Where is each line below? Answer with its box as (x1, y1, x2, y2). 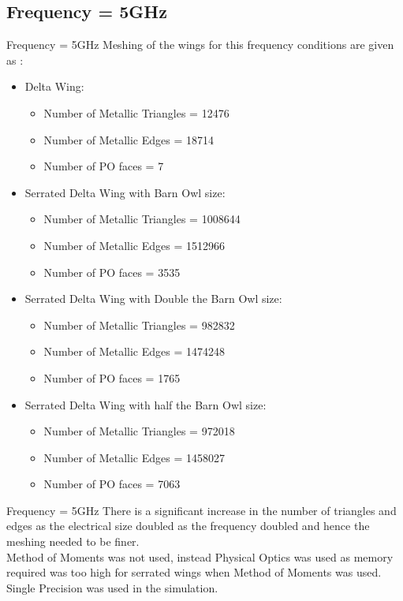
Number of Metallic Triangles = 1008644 (43, 211, 241, 227)
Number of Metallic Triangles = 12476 (43, 104, 229, 121)
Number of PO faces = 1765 (43, 369, 181, 386)
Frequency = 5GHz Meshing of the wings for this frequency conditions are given (6, 36, 394, 53)
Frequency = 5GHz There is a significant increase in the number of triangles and (6, 502, 397, 518)
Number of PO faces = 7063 (43, 476, 181, 492)
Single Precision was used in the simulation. (6, 579, 218, 595)
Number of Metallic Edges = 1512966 (43, 237, 225, 253)
